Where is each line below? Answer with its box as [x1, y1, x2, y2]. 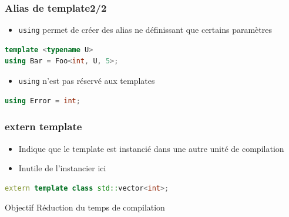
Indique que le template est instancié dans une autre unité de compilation [18, 142, 284, 154]
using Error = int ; [5, 96, 80, 105]
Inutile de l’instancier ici [18, 162, 106, 174]
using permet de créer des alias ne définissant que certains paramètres [18, 23, 272, 36]
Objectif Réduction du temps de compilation [5, 201, 165, 213]
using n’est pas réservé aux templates [18, 74, 155, 87]
